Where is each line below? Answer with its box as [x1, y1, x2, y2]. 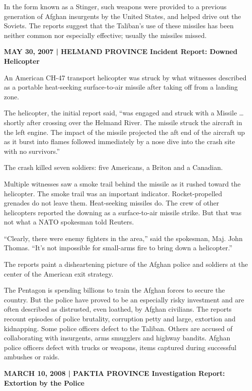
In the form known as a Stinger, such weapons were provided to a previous [4, 1, 227, 11]
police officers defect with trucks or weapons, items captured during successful [4, 342, 236, 352]
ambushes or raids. [4, 352, 60, 362]
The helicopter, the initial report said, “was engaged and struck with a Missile [4, 108, 237, 118]
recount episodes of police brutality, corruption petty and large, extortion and [4, 314, 236, 324]
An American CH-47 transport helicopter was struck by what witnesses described [4, 72, 247, 82]
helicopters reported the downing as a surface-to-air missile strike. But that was [4, 207, 242, 217]
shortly [4, 117, 25, 127]
